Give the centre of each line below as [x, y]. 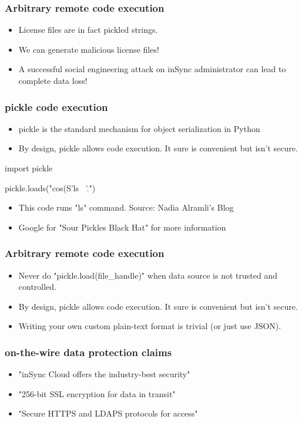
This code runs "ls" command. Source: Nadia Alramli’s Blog [126, 207]
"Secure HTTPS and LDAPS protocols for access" [108, 413]
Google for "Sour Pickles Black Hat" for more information [122, 227]
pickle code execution [56, 106]
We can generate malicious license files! [89, 49]
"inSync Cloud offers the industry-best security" [104, 374]
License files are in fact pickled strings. [88, 30]
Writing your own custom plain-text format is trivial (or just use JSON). [150, 326]
